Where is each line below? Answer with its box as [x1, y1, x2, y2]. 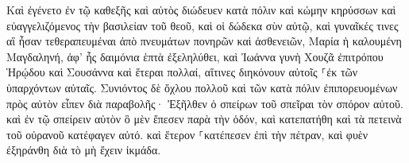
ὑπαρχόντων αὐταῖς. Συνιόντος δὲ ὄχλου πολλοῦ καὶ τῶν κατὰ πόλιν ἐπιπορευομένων [6, 79, 398, 95]
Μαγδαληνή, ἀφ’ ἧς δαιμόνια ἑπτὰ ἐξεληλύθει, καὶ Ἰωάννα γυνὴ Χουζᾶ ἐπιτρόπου [6, 48, 384, 64]
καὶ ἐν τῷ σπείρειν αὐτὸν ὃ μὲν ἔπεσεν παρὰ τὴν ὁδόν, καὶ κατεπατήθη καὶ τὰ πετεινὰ [6, 111, 402, 127]
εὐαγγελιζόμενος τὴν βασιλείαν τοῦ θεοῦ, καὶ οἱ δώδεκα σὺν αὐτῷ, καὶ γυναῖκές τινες [6, 17, 399, 33]
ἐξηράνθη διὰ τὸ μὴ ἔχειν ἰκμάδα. [6, 142, 161, 158]
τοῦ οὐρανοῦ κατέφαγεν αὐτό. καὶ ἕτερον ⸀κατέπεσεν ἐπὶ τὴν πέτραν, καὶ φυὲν [6, 126, 368, 142]
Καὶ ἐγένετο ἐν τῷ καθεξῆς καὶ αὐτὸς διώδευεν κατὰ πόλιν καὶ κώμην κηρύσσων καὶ [6, 2, 396, 17]
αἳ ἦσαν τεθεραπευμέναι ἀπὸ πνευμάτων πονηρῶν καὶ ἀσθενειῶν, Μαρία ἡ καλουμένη [6, 33, 402, 49]
